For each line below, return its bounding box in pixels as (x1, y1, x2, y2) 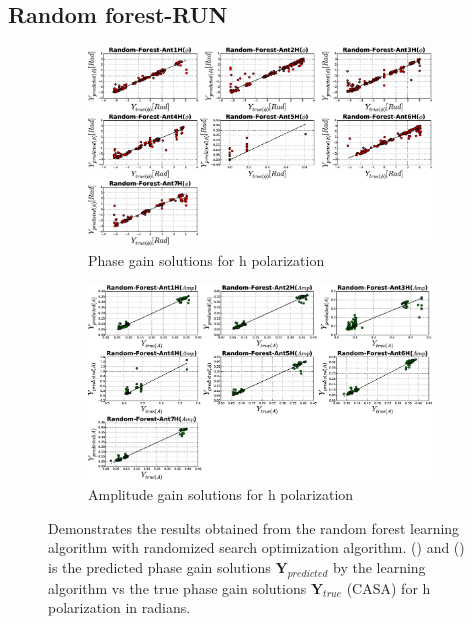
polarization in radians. (48, 597, 191, 618)
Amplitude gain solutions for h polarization (88, 484, 354, 505)
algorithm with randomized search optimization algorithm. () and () (48, 537, 465, 558)
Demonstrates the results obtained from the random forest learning (48, 517, 460, 538)
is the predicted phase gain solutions (48, 556, 271, 577)
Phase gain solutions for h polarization (88, 250, 325, 270)
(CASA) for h (346, 577, 431, 598)
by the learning (333, 556, 426, 577)
